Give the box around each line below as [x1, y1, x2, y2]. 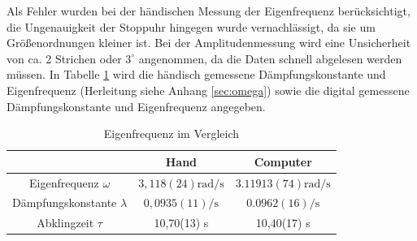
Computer [254, 153, 312, 170]
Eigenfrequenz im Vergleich [103, 125, 240, 142]
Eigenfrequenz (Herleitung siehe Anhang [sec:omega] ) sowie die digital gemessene [7, 81, 410, 98]
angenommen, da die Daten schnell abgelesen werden [138, 49, 402, 67]
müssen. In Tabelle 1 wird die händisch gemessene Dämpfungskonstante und [7, 66, 386, 83]
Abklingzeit [37, 214, 94, 231]
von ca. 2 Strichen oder [7, 49, 122, 67]
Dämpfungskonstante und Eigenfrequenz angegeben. [7, 97, 266, 114]
